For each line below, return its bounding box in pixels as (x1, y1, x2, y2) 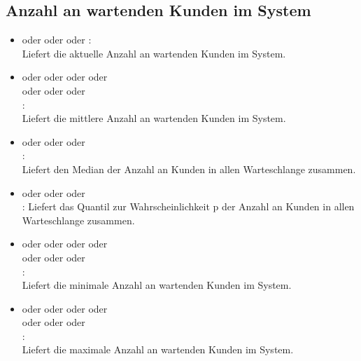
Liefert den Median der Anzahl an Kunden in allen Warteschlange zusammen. (22, 161, 356, 176)
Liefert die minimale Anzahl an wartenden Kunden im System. (22, 278, 292, 292)
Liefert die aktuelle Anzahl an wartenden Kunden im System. (22, 46, 286, 60)
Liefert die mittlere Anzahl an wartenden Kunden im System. (22, 111, 286, 125)
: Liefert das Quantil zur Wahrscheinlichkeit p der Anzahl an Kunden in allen (22, 199, 355, 214)
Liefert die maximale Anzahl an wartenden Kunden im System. (22, 342, 294, 357)
